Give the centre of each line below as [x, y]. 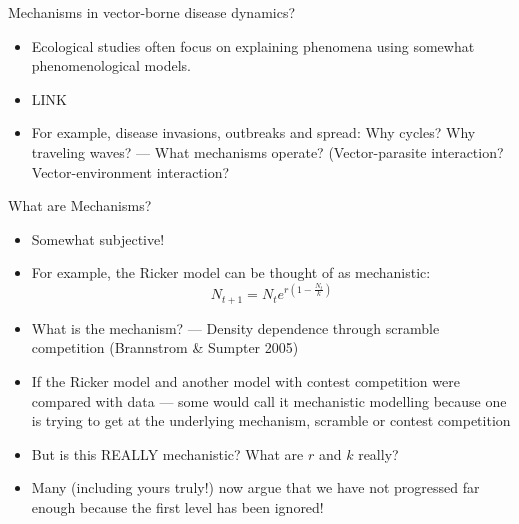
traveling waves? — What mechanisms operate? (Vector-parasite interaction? [267, 151]
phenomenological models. [111, 65]
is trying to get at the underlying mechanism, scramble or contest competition [271, 420]
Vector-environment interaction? [130, 171]
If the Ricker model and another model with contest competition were [245, 381]
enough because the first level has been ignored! [177, 507]
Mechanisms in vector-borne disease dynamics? [152, 12]
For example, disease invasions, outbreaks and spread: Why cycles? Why [253, 132]
